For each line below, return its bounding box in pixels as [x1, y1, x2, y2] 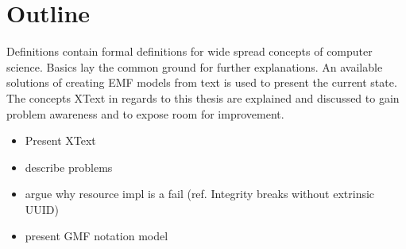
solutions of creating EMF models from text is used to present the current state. [6, 74, 397, 91]
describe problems [25, 158, 113, 175]
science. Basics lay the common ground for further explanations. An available [6, 58, 383, 75]
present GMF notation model [25, 228, 168, 244]
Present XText [25, 132, 96, 149]
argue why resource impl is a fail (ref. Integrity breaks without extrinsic [25, 185, 375, 202]
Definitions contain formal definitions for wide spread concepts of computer [6, 43, 373, 60]
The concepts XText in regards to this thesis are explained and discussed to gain [6, 89, 400, 106]
